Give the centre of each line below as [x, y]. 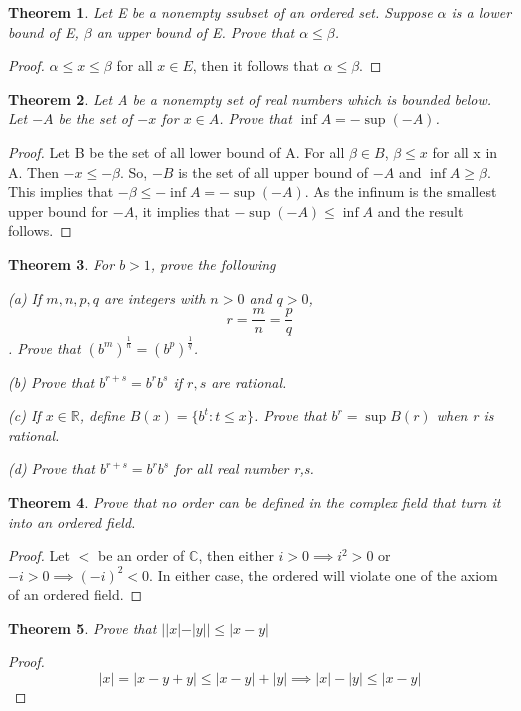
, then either [236, 555]
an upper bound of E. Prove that [195, 31]
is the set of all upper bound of [273, 171]
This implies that [61, 191]
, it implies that [182, 210]
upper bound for [58, 210]
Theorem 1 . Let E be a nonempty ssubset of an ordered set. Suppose [220, 12]
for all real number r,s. [244, 468]
